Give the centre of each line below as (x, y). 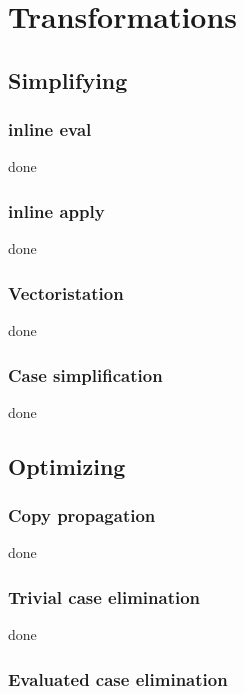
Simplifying (68, 79)
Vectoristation (66, 292)
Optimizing (67, 465)
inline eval (50, 129)
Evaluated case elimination (118, 678)
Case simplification (85, 374)
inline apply (56, 210)
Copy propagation (82, 515)
